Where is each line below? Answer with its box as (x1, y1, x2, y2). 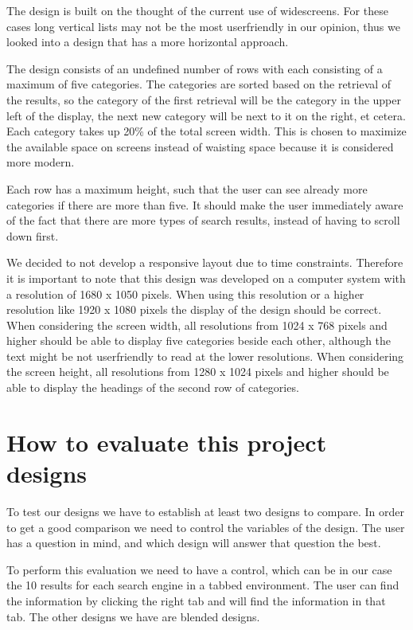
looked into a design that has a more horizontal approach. (6, 33, 289, 50)
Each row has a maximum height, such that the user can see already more (6, 180, 368, 197)
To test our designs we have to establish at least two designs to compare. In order (6, 503, 405, 519)
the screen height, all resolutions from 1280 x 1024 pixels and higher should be (6, 363, 389, 380)
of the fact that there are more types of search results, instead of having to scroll (6, 212, 400, 229)
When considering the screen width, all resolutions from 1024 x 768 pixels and (6, 316, 388, 333)
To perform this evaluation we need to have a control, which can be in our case (6, 561, 392, 577)
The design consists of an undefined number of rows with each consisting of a (6, 60, 383, 76)
